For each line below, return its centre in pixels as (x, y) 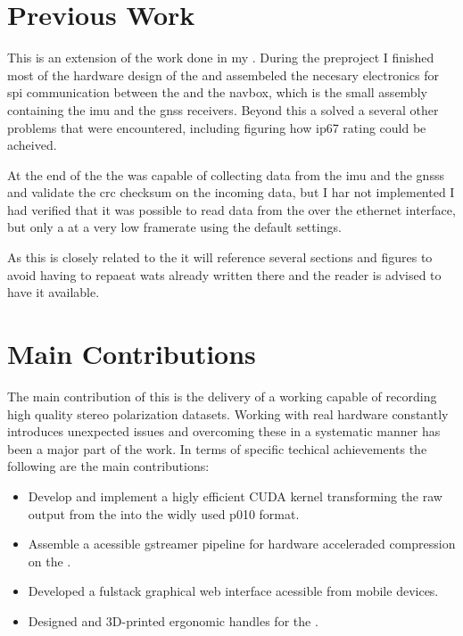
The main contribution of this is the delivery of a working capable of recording (222, 396)
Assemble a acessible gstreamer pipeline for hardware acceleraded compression (242, 544)
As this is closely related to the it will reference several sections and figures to (220, 257)
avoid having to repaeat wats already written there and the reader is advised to (224, 274)
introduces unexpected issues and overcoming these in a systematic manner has (224, 431)
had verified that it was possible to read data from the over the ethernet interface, (231, 209)
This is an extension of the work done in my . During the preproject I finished (221, 58)
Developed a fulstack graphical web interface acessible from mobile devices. (233, 591)
